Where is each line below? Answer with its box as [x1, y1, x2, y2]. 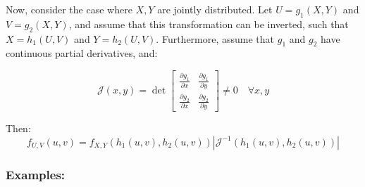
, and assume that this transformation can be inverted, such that [68, 16, 349, 31]
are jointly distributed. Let [157, 2, 273, 16]
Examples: [6, 165, 66, 183]
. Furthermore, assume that [156, 31, 275, 46]
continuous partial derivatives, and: [6, 46, 158, 60]
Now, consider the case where [6, 2, 132, 16]
